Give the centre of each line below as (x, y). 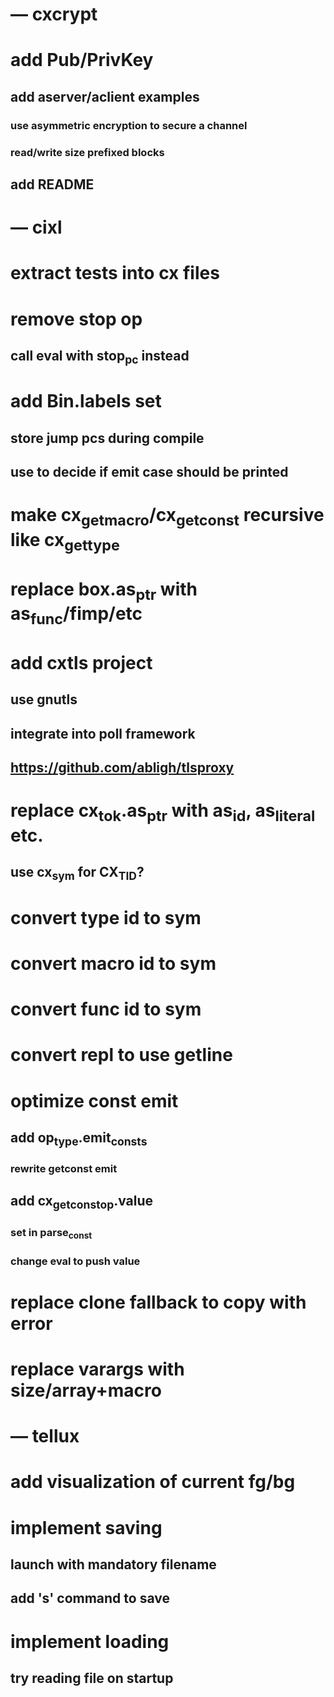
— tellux (45, 1436)
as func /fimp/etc (76, 615)
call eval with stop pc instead (100, 357)
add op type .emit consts (79, 1139)
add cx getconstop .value (82, 1202)
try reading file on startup (92, 1678)
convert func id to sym (106, 1009)
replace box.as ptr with (104, 591)
